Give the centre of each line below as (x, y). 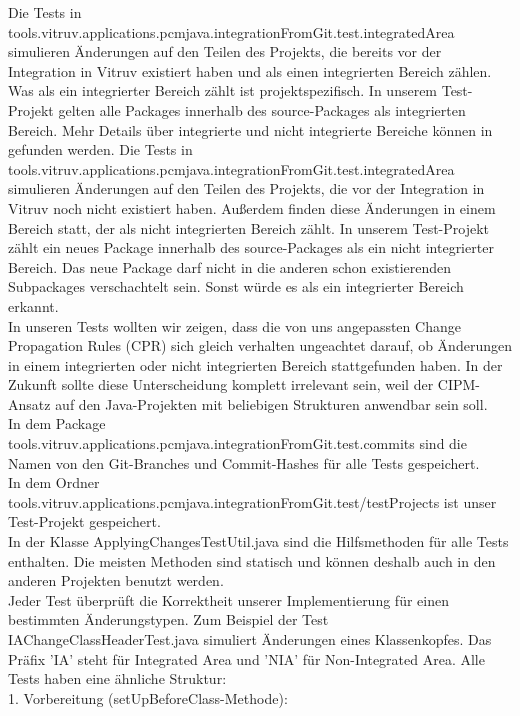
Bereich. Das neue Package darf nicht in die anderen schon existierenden (230, 266)
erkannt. (33, 305)
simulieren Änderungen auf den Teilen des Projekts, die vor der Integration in (246, 188)
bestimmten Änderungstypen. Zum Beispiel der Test (168, 619)
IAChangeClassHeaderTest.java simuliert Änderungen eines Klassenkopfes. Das (250, 639)
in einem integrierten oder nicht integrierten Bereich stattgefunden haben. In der (255, 364)
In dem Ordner (54, 482)
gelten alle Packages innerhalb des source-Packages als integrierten (262, 109)
